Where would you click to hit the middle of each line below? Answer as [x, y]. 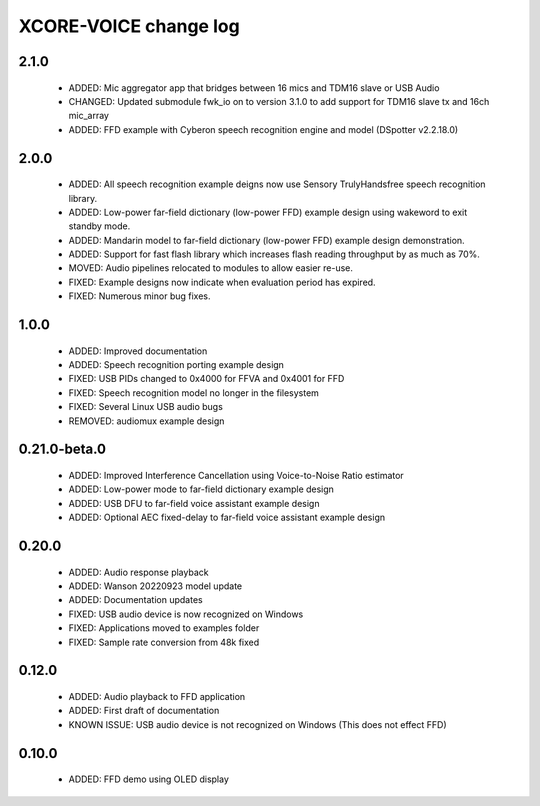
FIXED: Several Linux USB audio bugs [146, 407]
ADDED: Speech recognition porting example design [176, 365]
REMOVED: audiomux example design [146, 421]
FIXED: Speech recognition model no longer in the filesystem [194, 392]
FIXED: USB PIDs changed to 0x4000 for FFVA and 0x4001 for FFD [206, 379]
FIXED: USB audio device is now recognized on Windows [186, 614]
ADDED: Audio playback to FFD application [157, 696]
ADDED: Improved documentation [138, 351]
